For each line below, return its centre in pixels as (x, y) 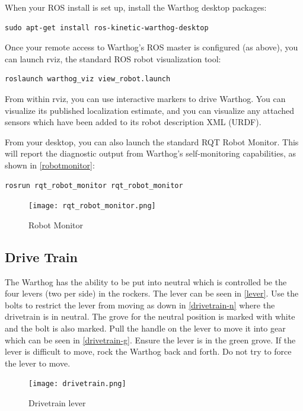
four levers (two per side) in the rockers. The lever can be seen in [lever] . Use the (152, 293)
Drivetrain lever (57, 402)
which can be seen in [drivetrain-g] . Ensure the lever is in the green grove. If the (150, 340)
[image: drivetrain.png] (77, 384)
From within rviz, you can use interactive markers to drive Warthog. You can (145, 98)
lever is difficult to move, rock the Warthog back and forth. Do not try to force (148, 351)
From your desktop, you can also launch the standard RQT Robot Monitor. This (152, 141)
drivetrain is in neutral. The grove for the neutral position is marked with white (150, 316)
